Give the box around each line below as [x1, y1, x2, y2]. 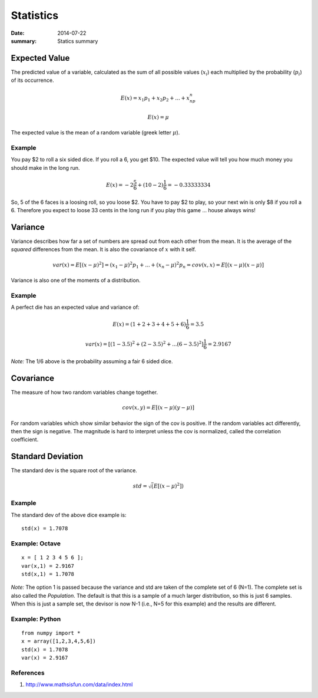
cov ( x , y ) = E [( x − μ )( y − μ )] [122, 404, 194, 411]
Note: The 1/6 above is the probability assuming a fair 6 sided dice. [11, 358, 173, 365]
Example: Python [11, 615, 61, 623]
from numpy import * [21, 630, 81, 637]
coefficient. [11, 436, 39, 443]
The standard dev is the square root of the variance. [11, 467, 138, 474]
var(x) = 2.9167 [21, 654, 68, 661]
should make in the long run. [11, 164, 80, 171]
